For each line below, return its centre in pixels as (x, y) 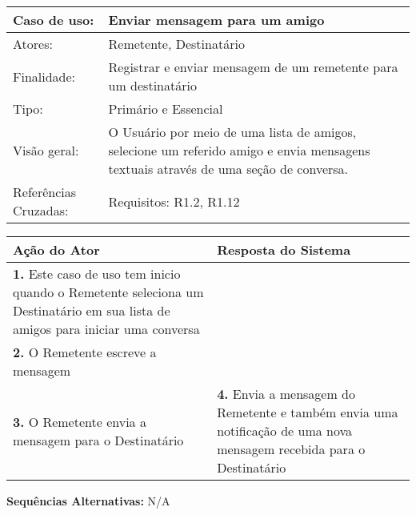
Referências (45, 192)
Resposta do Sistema (284, 249)
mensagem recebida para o (291, 449)
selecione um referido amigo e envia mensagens (239, 150)
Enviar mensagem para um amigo (216, 20)
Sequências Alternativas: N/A (88, 501)
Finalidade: (44, 76)
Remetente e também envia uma (308, 412)
